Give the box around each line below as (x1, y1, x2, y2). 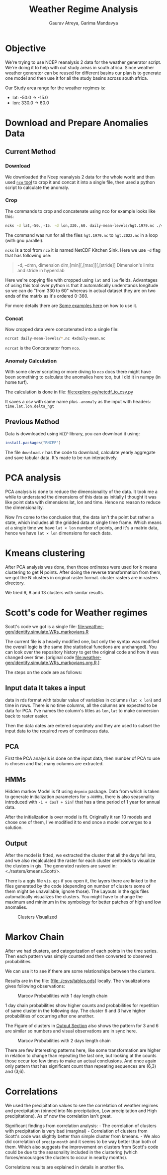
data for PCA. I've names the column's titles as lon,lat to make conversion (5, 707, 159, 713)
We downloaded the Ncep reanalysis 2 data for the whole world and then (5, 173, 155, 180)
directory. (5, 580, 25, 586)
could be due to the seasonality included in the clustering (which (5, 1149, 138, 1155)
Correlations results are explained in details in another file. (5, 1164, 124, 1170)
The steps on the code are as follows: (5, 669, 83, 675)
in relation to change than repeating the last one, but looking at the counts (5, 1052, 157, 1058)
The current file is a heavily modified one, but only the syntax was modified (5, 638, 160, 644)
